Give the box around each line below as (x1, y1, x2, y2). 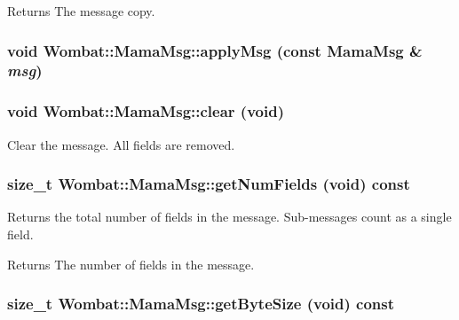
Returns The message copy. (7, 2, 155, 20)
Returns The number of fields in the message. (7, 254, 255, 273)
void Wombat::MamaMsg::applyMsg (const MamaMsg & (7, 39, 423, 61)
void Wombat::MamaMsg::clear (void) (7, 100, 284, 122)
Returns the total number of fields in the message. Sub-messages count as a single (7, 207, 452, 226)
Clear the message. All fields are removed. (7, 135, 235, 153)
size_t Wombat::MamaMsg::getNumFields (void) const (7, 173, 410, 195)
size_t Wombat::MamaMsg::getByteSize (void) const (7, 293, 395, 315)
